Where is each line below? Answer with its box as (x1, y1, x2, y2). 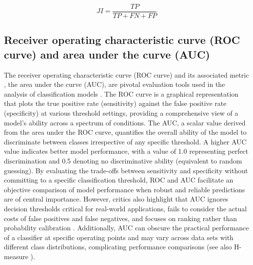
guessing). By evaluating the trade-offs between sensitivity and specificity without (4, 165, 248, 175)
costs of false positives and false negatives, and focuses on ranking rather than (4, 213, 237, 223)
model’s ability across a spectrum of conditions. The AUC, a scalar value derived (4, 117, 246, 127)
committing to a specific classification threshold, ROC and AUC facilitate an (4, 175, 234, 185)
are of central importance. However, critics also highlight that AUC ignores (4, 194, 229, 204)
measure (4, 251, 28, 261)
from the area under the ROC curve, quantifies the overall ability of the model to (4, 127, 247, 137)
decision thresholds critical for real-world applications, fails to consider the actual (4, 203, 247, 213)
